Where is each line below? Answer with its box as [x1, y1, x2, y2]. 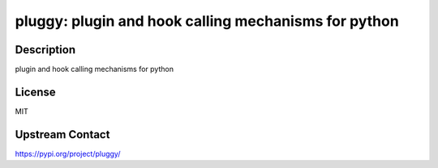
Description [15, 43, 76, 57]
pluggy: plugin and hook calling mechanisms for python [15, 12, 399, 30]
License [15, 85, 56, 99]
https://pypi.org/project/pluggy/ [15, 149, 121, 158]
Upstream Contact [15, 128, 110, 141]
